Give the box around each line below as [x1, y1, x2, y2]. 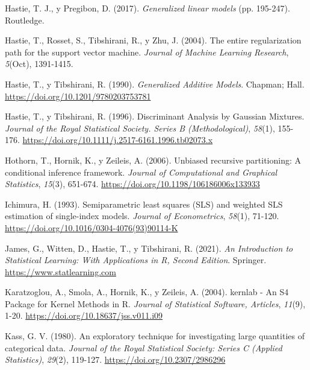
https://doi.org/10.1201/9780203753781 [5, 89, 151, 102]
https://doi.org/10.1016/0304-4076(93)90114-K [5, 221, 178, 234]
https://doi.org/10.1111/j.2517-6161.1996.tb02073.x [22, 133, 213, 146]
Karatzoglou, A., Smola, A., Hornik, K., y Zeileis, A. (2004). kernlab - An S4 [5, 285, 289, 298]
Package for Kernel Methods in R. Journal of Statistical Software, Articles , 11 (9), [5, 297, 306, 310]
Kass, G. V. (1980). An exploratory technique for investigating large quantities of [5, 330, 305, 342]
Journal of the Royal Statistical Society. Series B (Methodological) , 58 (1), [5, 121, 275, 134]
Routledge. [5, 13, 45, 26]
